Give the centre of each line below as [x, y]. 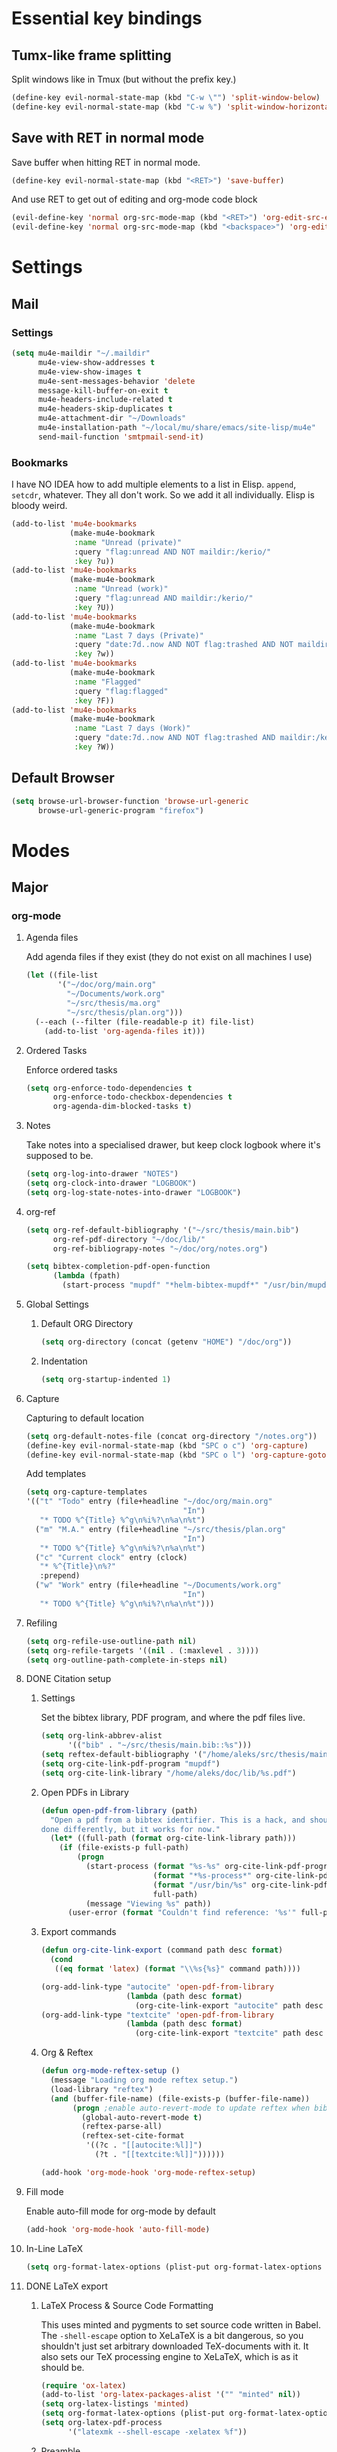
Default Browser [63, 778]
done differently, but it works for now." [130, 1829]
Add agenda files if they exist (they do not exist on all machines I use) [169, 957]
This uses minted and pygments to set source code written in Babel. [180, 2324]
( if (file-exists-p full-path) [124, 1848]
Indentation [64, 1361]
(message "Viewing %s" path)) [148, 1903]
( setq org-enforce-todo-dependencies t [109, 1088]
